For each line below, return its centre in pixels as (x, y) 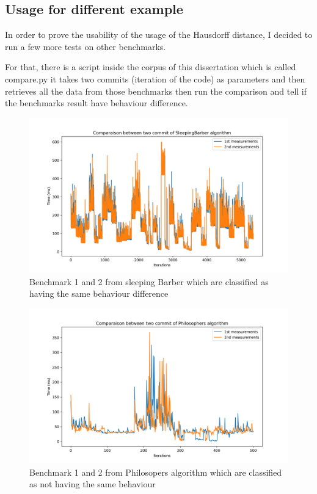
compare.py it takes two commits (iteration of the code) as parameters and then (155, 78)
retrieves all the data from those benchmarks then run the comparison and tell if (156, 91)
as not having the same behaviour (93, 484)
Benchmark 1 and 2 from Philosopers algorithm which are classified (156, 472)
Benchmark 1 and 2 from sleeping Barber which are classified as (149, 281)
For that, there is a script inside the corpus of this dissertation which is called (151, 67)
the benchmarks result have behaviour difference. (97, 103)
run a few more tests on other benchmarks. (86, 46)
